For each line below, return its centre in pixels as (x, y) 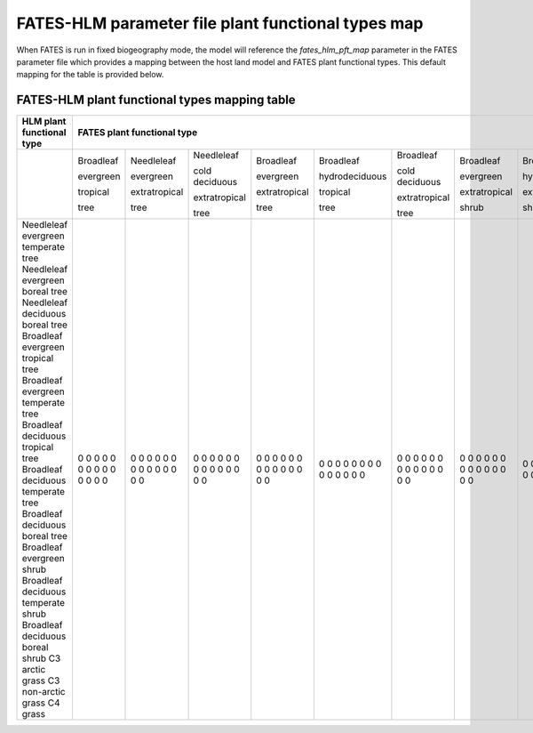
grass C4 (41, 703)
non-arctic (44, 692)
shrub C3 (41, 658)
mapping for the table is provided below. (90, 75)
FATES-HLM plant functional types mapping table (156, 100)
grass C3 (41, 681)
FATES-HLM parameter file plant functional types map (220, 23)
